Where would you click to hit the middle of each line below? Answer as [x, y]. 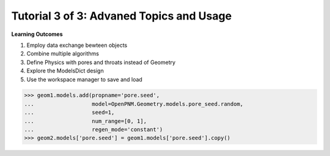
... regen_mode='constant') [94, 130]
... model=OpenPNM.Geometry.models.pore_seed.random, [134, 104]
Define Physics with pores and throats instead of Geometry [101, 62]
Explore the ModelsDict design [65, 71]
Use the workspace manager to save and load [85, 79]
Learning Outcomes [37, 34]
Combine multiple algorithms [63, 54]
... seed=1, [69, 112]
